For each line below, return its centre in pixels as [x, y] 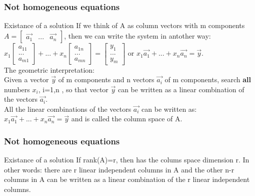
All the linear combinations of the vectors [68, 109]
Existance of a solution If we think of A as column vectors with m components [124, 25]
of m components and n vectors [106, 79]
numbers [17, 89]
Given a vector [26, 79]
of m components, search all [208, 79]
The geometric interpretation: [49, 69]
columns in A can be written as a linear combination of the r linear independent [127, 179]
